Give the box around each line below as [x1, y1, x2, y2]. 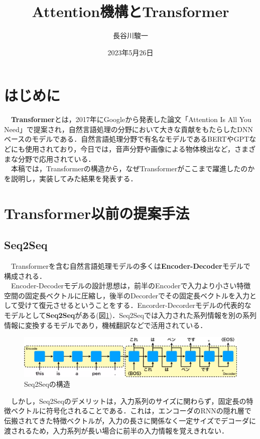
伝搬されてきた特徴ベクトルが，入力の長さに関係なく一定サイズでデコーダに [4, 415, 256, 425]
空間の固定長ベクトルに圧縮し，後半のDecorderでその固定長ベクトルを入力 [4, 290, 250, 300]
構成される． [4, 270, 46, 281]
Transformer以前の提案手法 [4, 202, 190, 223]
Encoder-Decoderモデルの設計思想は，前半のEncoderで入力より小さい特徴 [11, 280, 251, 291]
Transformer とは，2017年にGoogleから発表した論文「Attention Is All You [11, 114, 251, 125]
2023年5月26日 [107, 47, 154, 57]
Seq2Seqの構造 [24, 379, 70, 389]
